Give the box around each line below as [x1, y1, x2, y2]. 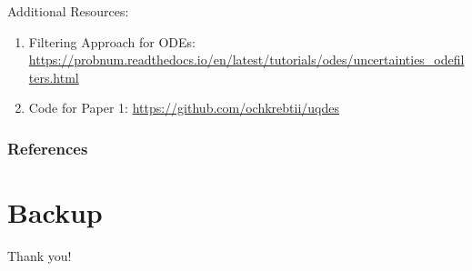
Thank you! [7, 246, 72, 265]
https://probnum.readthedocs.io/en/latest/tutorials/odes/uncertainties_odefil [28, 50, 465, 69]
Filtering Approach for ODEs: [28, 32, 196, 51]
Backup [7, 194, 103, 230]
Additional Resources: [7, 2, 129, 20]
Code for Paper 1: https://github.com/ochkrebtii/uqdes [28, 98, 339, 117]
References [7, 136, 88, 159]
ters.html [28, 67, 79, 86]
